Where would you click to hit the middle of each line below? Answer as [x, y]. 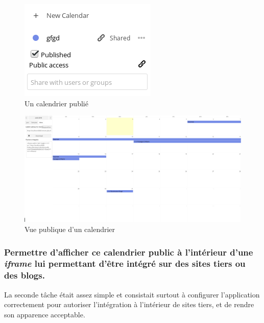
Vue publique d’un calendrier [70, 229]
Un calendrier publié [56, 103]
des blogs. [25, 275]
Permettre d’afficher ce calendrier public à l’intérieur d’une [129, 252]
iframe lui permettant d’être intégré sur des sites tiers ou [125, 263]
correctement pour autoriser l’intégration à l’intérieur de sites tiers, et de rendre [129, 304]
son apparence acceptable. [45, 314]
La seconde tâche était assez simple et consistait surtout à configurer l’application [132, 294]
